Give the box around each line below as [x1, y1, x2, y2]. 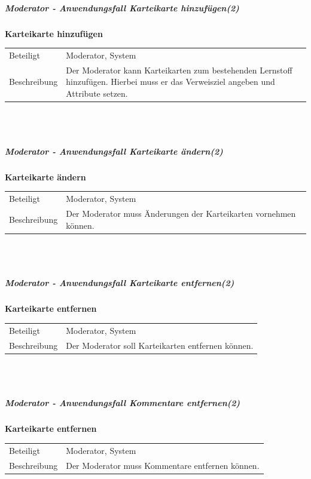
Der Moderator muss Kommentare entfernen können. [66, 459, 260, 471]
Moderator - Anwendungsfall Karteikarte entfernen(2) [5, 277, 234, 289]
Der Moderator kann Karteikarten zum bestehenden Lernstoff [66, 63, 292, 76]
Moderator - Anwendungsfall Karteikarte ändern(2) [5, 145, 223, 157]
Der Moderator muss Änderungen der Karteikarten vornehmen [66, 207, 296, 219]
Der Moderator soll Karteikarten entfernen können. [66, 339, 254, 351]
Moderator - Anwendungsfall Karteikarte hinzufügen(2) [5, 1, 239, 14]
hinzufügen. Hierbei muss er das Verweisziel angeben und [66, 75, 275, 88]
